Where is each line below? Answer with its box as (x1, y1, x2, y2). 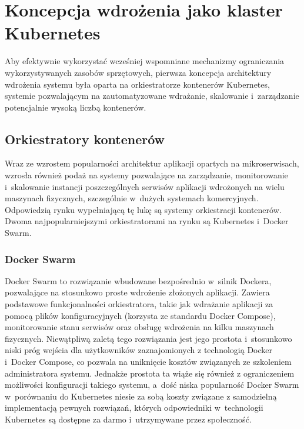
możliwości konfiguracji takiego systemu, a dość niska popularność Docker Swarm (5, 378, 299, 391)
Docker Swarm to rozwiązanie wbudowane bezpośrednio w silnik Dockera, (5, 274, 272, 287)
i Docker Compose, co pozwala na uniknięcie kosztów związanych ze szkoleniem (5, 355, 292, 368)
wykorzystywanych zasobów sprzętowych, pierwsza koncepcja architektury (5, 66, 272, 78)
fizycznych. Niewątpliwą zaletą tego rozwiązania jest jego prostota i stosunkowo (5, 332, 292, 344)
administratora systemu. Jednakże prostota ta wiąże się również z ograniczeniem (5, 367, 295, 379)
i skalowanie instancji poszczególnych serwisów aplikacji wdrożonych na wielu (5, 180, 285, 192)
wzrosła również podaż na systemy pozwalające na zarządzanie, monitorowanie (5, 169, 288, 181)
